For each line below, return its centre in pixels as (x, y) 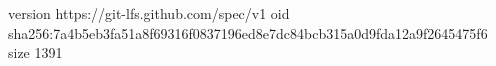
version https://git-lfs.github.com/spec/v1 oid (149, 13)
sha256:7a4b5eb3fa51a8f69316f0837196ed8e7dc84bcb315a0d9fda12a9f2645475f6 (248, 32)
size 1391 (35, 52)
